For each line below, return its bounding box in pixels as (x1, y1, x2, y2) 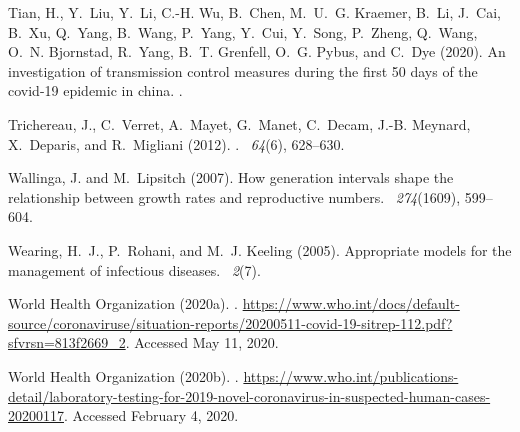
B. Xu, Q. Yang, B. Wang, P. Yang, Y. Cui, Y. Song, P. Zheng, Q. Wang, (8, 21, 478, 42)
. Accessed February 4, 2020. (64, 405, 239, 426)
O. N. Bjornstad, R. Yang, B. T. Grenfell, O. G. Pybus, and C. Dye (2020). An (8, 41, 506, 62)
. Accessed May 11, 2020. (125, 332, 279, 353)
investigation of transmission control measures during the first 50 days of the (8, 60, 478, 81)
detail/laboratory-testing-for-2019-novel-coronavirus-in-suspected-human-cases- (8, 385, 491, 406)
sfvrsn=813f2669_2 (8, 332, 126, 353)
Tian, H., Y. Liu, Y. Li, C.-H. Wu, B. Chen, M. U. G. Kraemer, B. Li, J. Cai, (8, 2, 501, 22)
